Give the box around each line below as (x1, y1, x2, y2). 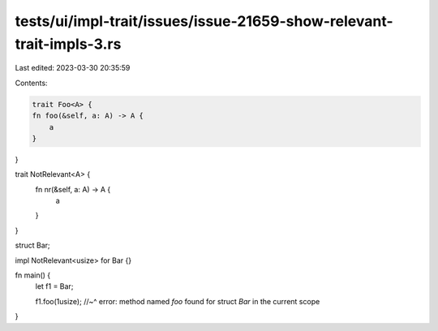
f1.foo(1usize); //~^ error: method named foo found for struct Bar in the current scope (35, 296, 320, 306)
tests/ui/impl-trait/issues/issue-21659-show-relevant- (15, 12, 393, 30)
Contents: (15, 78, 48, 88)
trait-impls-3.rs (15, 35, 122, 53)
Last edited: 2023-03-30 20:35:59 (15, 63, 131, 73)
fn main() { (15, 270, 51, 280)
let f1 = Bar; (35, 282, 74, 291)
